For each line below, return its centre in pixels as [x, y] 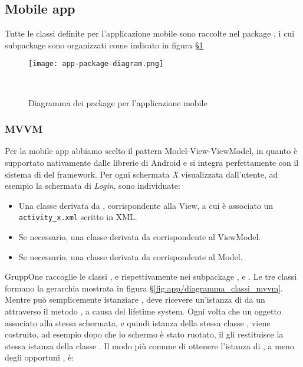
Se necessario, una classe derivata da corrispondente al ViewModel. [140, 237]
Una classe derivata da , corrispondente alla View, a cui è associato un [146, 205]
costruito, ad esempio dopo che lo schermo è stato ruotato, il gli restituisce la [144, 334]
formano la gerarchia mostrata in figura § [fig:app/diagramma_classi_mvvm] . [144, 288]
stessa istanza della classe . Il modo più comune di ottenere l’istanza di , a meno [149, 345]
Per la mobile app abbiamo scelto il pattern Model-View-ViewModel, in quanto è [151, 151]
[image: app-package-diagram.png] [96, 64]
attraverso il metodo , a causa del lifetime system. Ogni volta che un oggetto [143, 311]
